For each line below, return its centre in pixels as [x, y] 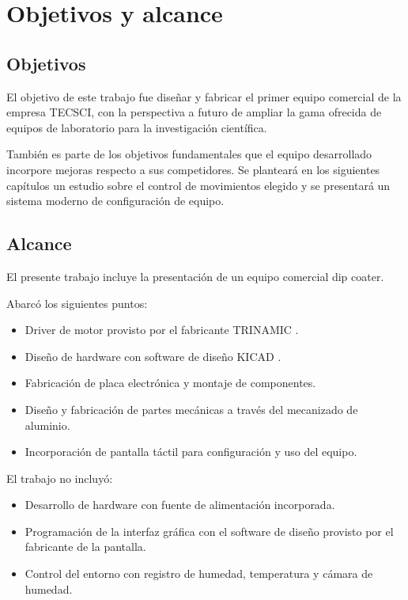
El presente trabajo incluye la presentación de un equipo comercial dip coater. [195, 276]
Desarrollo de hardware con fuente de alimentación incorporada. [180, 505]
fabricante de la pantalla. [85, 547]
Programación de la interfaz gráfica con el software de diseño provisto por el [209, 531]
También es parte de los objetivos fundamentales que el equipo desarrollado [189, 154]
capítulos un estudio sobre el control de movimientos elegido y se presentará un [198, 185]
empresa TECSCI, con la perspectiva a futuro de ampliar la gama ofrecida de [194, 112]
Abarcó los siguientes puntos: [77, 303]
